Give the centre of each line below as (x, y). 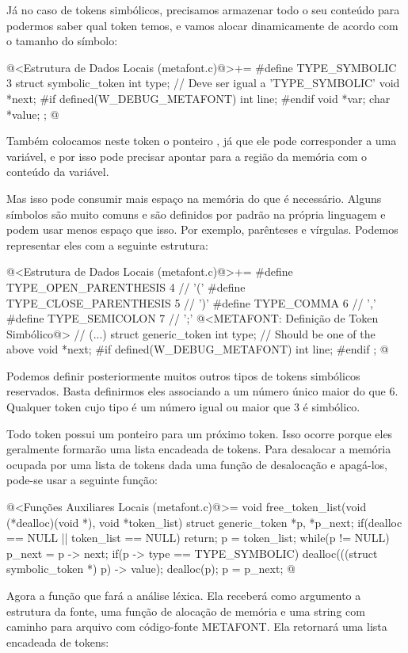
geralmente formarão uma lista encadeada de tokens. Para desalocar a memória (199, 449)
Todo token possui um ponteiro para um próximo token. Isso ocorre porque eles (200, 433)
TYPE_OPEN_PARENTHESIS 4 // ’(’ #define (126, 286)
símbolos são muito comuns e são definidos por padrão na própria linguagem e (196, 214)
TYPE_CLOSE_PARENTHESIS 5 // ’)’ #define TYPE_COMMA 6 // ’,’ (191, 302)
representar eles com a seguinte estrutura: (107, 244)
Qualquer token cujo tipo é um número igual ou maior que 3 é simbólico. (183, 407)
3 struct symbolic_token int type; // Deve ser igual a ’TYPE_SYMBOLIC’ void (203, 83)
